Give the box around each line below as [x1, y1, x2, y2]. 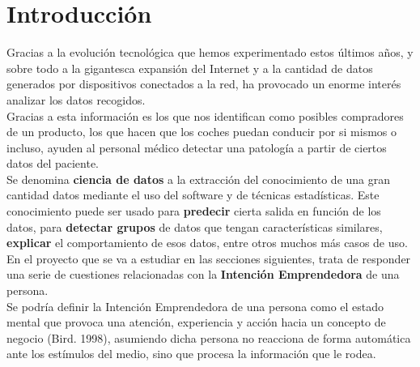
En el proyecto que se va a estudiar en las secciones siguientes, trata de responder [6, 250, 411, 267]
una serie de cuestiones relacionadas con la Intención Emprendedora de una [6, 266, 400, 283]
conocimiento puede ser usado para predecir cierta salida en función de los [6, 203, 381, 220]
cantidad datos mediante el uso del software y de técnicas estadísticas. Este [6, 186, 380, 203]
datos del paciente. [6, 155, 100, 172]
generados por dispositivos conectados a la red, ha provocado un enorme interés [6, 75, 401, 92]
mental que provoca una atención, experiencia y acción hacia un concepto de [6, 314, 386, 331]
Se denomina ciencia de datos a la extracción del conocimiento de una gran [6, 170, 391, 187]
